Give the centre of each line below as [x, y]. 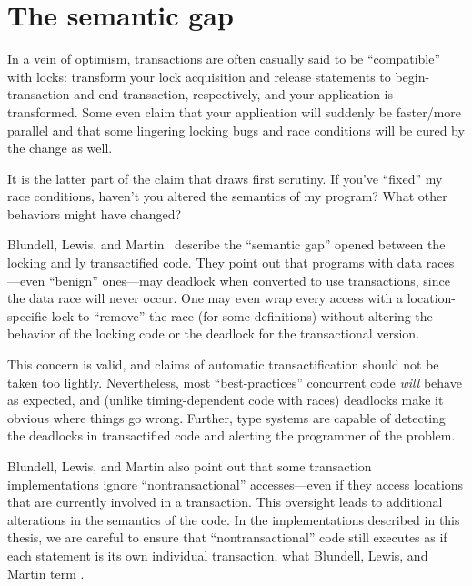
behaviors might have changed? [95, 213]
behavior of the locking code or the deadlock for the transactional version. [214, 333]
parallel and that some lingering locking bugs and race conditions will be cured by [236, 130]
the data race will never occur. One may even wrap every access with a [206, 298]
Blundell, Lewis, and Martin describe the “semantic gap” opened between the [226, 244]
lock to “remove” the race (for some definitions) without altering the [242, 315]
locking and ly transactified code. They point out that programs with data [215, 263]
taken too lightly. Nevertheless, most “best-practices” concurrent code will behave [235, 382]
